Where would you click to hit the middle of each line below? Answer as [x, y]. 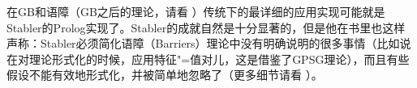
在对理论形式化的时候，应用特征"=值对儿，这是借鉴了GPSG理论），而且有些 [208, 59]
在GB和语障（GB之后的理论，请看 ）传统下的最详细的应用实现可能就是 [196, 11]
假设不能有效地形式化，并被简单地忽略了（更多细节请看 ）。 [165, 75]
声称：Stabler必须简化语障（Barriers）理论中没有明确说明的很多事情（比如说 [209, 43]
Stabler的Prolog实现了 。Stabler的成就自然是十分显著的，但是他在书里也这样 [206, 27]
